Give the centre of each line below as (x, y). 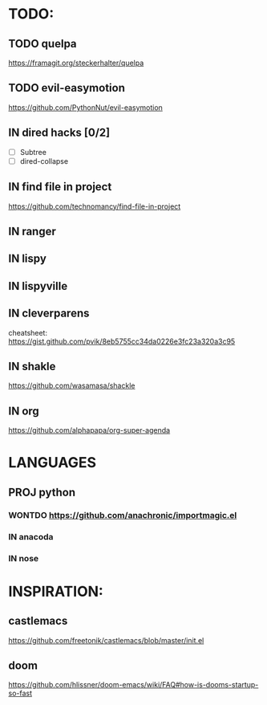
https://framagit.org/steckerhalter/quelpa (76, 63)
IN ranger (32, 231)
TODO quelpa (43, 44)
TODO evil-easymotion (67, 88)
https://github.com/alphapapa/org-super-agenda (89, 430)
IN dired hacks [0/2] (59, 133)
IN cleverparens (49, 314)
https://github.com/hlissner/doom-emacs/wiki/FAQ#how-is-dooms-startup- (133, 685)
